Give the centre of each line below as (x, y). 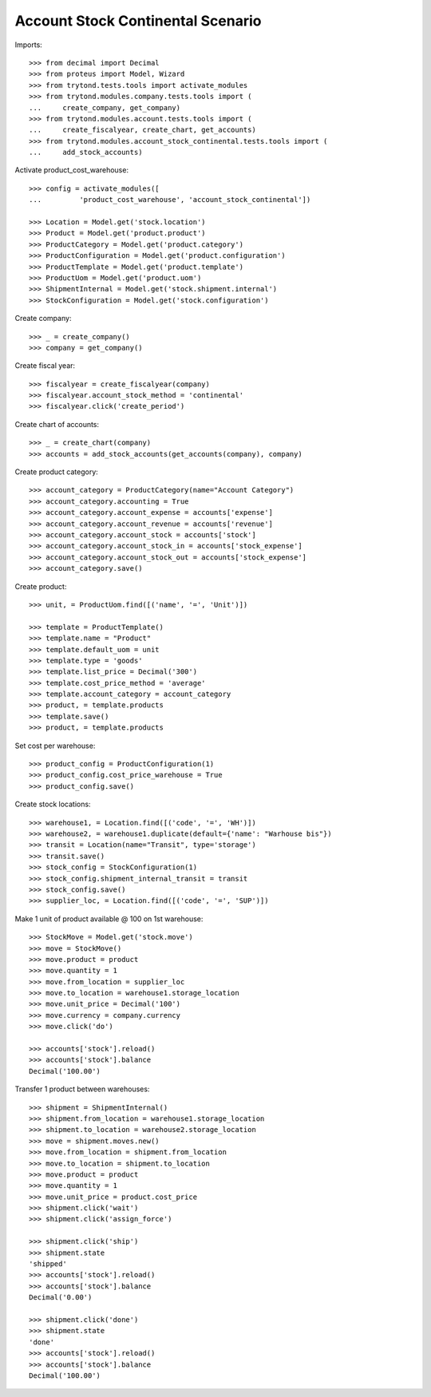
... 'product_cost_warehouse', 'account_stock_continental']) (170, 200)
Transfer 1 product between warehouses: (82, 1089)
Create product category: (57, 472)
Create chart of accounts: (57, 424)
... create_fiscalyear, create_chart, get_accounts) (143, 130)
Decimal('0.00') (61, 1298)
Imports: (29, 45)
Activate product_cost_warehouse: (72, 170)
